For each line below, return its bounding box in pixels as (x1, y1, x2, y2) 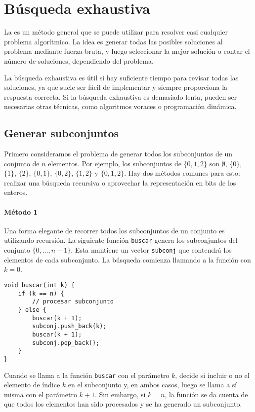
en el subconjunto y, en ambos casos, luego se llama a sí (68, 379, 237, 390)
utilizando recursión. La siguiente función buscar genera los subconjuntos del (4, 235, 238, 245)
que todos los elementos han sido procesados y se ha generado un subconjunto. (4, 399, 242, 409)
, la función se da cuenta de (165, 389, 248, 399)
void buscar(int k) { (4, 281, 75, 289)
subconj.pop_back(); (32, 339, 100, 346)
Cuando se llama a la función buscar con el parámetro (4, 370, 170, 380)
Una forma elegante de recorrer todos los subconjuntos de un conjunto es (4, 225, 225, 235)
